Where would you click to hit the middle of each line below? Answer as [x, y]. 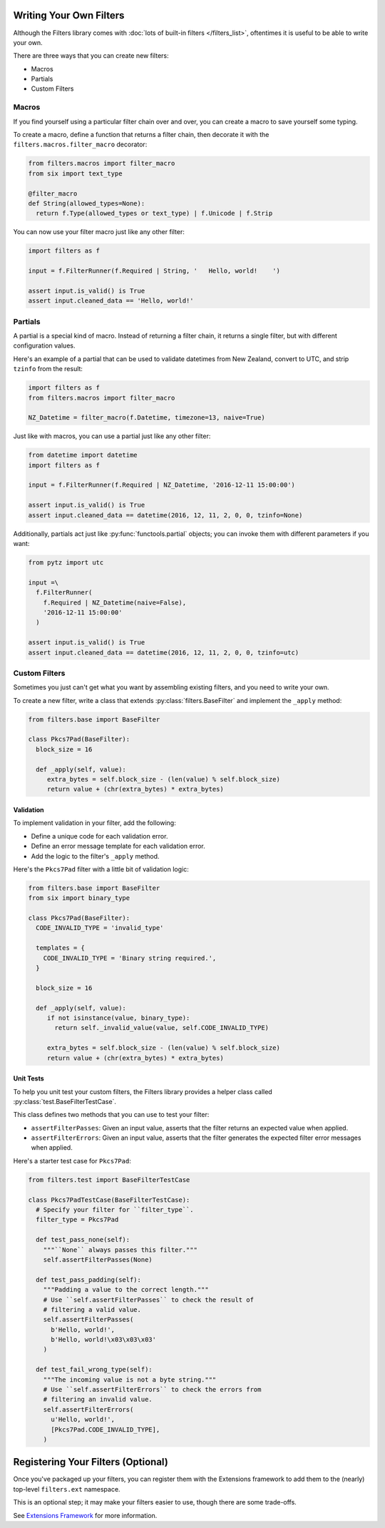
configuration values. [44, 345]
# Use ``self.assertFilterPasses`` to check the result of [149, 1300]
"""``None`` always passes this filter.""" [120, 1250]
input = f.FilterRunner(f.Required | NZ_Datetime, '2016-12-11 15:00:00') [162, 485]
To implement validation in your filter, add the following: [94, 823]
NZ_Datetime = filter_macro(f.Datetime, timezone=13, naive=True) [147, 418]
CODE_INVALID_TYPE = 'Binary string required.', [130, 958]
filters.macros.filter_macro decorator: [80, 145]
